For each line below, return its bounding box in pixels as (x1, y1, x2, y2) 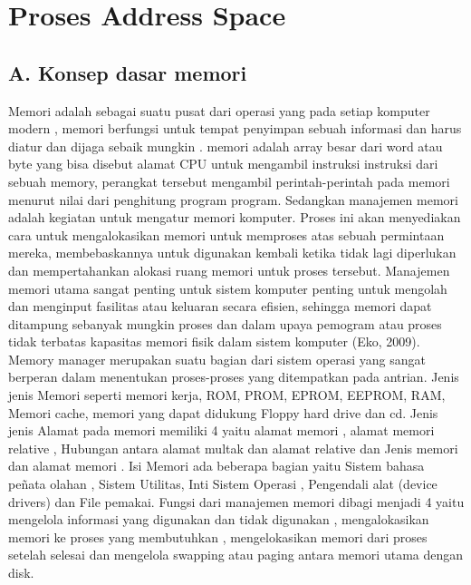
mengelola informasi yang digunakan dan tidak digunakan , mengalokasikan (8, 510, 429, 529)
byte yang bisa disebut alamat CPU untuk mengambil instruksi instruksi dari (8, 154, 438, 173)
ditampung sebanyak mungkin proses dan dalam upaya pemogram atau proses (8, 314, 442, 333)
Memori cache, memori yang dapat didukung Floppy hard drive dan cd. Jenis (8, 403, 438, 422)
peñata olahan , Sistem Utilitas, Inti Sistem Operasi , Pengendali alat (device (8, 474, 437, 493)
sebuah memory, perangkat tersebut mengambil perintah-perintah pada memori (8, 171, 450, 190)
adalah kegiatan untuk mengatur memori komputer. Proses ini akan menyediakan (8, 208, 461, 227)
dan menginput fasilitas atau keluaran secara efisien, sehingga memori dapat (8, 297, 432, 316)
